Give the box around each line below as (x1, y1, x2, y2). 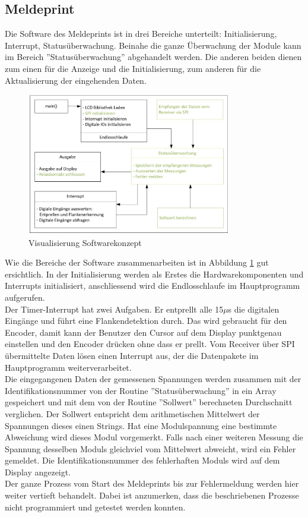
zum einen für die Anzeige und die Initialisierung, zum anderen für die (5, 62, 261, 74)
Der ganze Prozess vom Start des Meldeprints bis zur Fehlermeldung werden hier (5, 477, 299, 490)
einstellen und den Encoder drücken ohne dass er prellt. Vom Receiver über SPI (5, 338, 295, 350)
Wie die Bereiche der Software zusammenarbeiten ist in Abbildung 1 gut (5, 256, 269, 269)
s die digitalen (228, 302, 280, 315)
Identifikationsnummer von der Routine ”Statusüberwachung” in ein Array (5, 384, 277, 396)
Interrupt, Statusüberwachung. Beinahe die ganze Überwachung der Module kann (5, 39, 301, 51)
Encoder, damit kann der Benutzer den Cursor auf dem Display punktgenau (5, 326, 282, 338)
